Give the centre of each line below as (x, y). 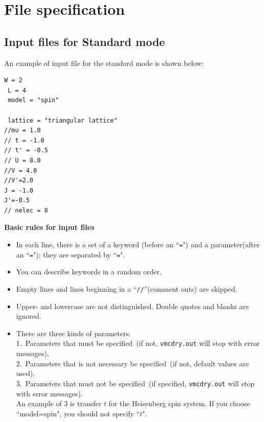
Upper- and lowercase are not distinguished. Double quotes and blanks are (133, 306)
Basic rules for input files (49, 227)
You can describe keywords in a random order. (89, 272)
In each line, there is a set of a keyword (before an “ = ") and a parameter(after (138, 244)
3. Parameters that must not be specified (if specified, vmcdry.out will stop (135, 383)
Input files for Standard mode (85, 41)
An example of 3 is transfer (59, 403)
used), (26, 373)
